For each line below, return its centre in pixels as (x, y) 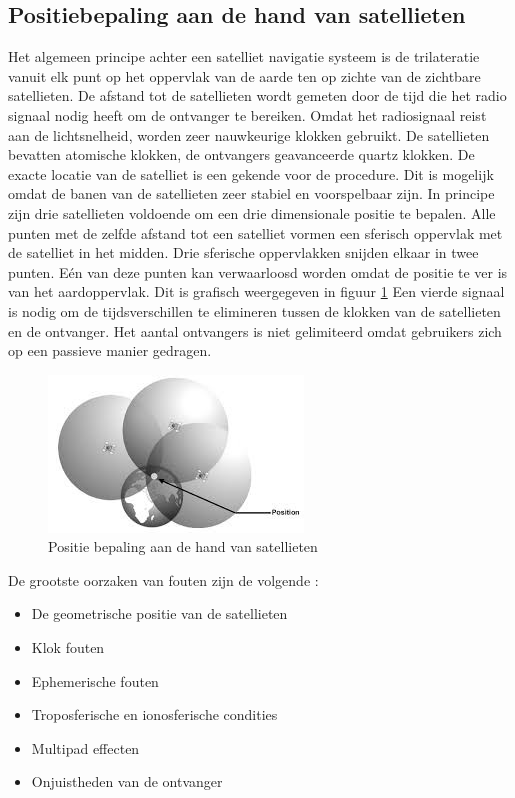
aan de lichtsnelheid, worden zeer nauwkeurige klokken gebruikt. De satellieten (249, 134)
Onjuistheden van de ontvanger (127, 781)
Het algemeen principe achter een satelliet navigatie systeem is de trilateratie (244, 56)
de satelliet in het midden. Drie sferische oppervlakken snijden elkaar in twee (243, 252)
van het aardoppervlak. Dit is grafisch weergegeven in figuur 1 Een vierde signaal (256, 291)
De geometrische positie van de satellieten (159, 613)
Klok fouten (68, 647)
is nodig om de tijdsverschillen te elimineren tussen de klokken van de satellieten (254, 310)
